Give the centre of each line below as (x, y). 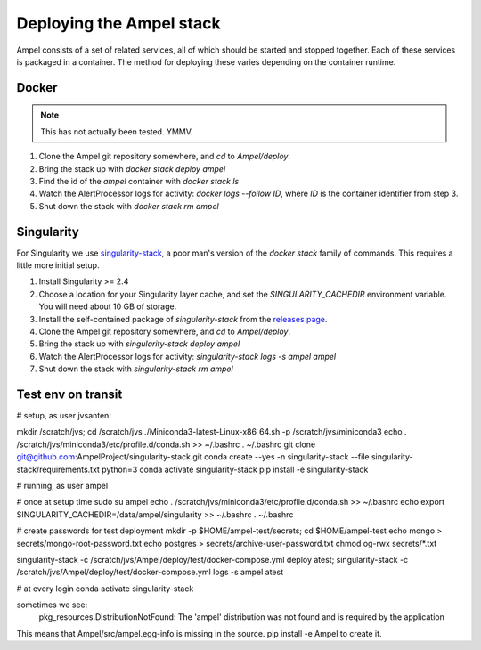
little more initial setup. (58, 265)
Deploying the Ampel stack (119, 23)
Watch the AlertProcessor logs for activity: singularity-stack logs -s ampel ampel (188, 356)
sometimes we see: (52, 605)
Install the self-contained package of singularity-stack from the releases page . (183, 319)
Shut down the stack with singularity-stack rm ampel (136, 369)
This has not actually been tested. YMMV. (117, 131)
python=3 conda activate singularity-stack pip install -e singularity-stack (235, 469)
